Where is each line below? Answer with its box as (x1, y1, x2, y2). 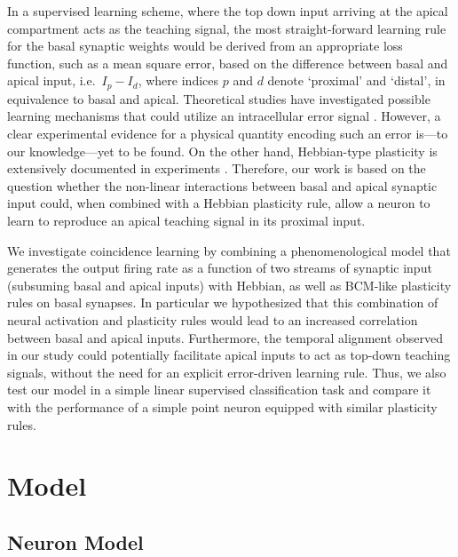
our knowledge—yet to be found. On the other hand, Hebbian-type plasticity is (7, 141, 438, 160)
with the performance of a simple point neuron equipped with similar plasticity (7, 397, 438, 416)
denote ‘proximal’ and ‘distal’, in (267, 71, 446, 90)
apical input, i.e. (7, 71, 96, 90)
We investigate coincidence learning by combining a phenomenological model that (7, 241, 451, 259)
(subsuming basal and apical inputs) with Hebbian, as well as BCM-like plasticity (7, 275, 452, 294)
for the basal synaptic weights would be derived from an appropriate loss (7, 36, 403, 55)
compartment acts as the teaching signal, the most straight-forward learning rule (7, 19, 446, 37)
